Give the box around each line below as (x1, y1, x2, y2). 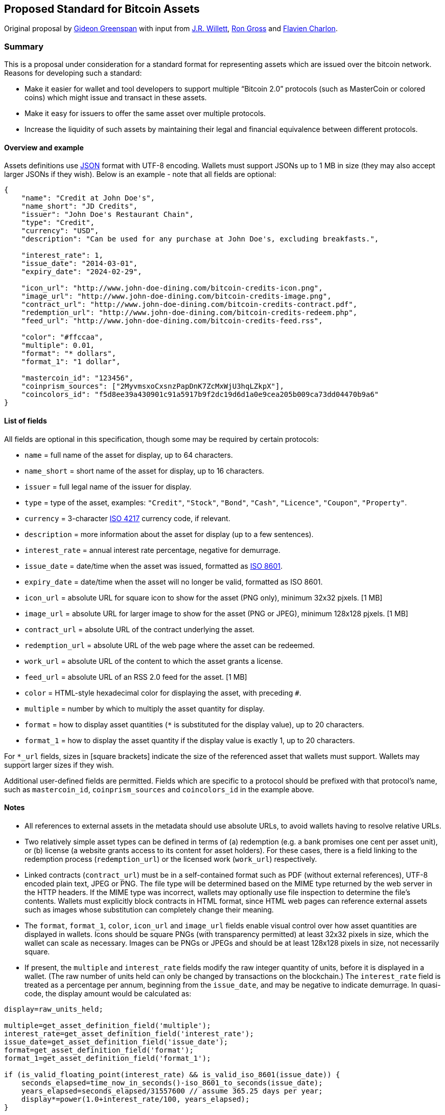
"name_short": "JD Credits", (21, 202, 138, 211)
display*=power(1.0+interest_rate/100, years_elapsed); (21, 1095, 250, 1103)
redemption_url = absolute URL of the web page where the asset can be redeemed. (25, 640, 315, 650)
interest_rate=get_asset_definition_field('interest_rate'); (4, 1029, 254, 1038)
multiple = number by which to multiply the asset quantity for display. (25, 704, 265, 713)
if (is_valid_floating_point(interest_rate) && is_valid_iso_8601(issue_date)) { (4, 1070, 340, 1079)
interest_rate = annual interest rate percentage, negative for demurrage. (25, 545, 280, 554)
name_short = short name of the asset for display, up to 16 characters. (25, 466, 264, 475)
